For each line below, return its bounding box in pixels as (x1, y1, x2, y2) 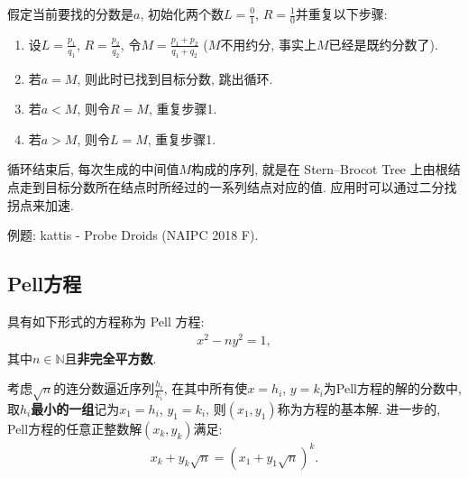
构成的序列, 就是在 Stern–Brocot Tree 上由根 (191, 160, 448, 179)
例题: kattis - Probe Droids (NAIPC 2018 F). (7, 225, 259, 244)
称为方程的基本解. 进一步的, (277, 400, 441, 418)
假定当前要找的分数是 (7, 5, 133, 23)
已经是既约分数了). (328, 34, 438, 53)
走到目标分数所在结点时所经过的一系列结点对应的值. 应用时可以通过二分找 (19, 177, 457, 196)
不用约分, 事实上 (220, 34, 317, 53)
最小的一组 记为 (31, 400, 120, 418)
